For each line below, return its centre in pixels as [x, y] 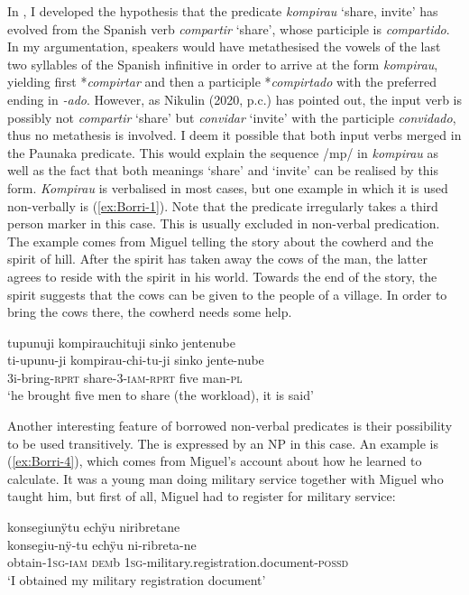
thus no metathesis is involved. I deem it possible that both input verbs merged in [234, 135]
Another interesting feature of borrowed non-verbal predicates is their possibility [230, 426]
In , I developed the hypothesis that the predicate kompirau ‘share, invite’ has [223, 11]
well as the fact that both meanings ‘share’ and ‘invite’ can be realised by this [223, 170]
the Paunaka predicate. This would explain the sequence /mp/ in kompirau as [223, 152]
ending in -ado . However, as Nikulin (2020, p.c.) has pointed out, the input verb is [235, 99]
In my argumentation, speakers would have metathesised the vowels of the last [224, 46]
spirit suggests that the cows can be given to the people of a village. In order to [227, 294]
